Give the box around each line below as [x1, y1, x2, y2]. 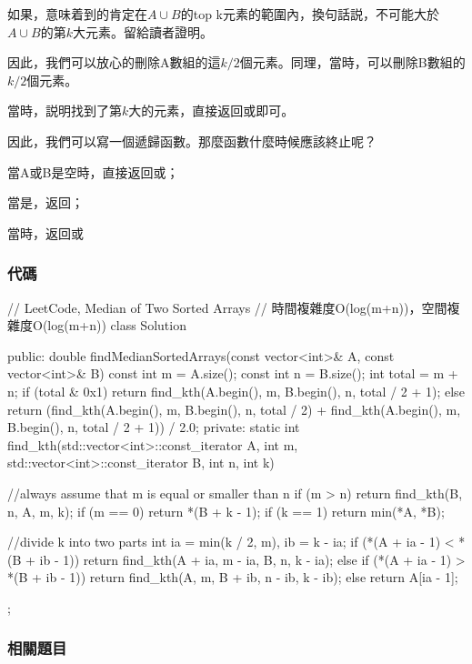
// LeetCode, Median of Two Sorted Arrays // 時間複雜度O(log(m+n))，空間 [7, 297, 447, 317]
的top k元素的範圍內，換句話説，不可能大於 [180, 5, 439, 23]
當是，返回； [7, 193, 84, 212]
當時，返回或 [7, 223, 84, 242]
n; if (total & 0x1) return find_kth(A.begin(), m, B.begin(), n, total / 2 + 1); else [7, 381, 465, 400]
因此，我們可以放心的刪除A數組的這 [7, 53, 221, 72]
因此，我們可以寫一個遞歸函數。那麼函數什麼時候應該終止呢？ [7, 131, 377, 150]
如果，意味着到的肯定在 [7, 5, 147, 23]
